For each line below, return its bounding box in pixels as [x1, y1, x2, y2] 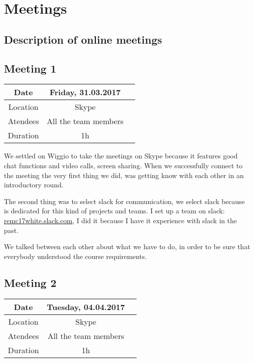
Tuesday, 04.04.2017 [47, 301, 125, 312]
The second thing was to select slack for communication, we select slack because [4, 196, 245, 206]
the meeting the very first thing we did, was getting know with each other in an [4, 170, 244, 180]
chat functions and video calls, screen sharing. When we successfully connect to [4, 160, 243, 170]
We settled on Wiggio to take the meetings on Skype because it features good [4, 151, 238, 161]
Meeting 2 [4, 275, 56, 290]
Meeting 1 [4, 60, 56, 76]
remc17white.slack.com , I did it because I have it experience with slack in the [4, 215, 237, 225]
